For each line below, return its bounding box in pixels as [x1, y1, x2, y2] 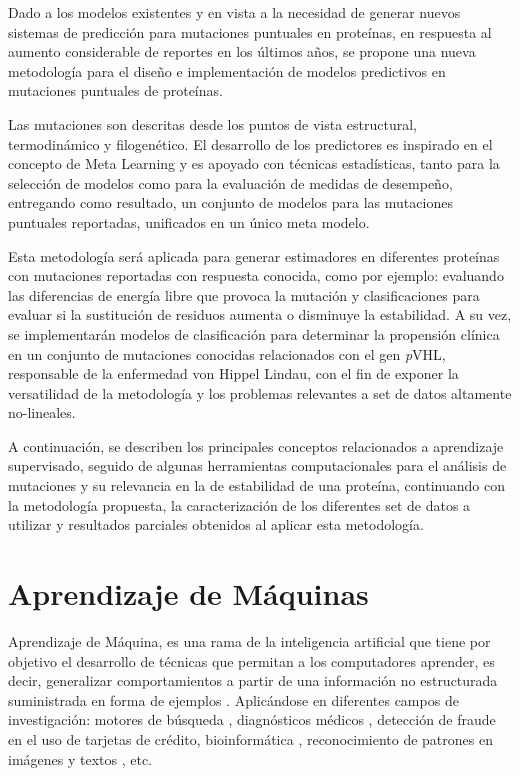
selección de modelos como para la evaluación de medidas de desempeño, [8, 172, 453, 193]
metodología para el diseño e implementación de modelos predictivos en [8, 60, 446, 81]
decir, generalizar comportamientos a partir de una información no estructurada [8, 670, 498, 691]
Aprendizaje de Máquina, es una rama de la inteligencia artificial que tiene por [8, 630, 491, 651]
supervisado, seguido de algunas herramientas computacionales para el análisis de [8, 455, 507, 476]
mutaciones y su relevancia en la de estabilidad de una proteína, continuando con [8, 475, 505, 496]
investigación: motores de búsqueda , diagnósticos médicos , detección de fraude [8, 709, 496, 730]
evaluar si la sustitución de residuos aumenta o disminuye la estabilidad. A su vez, [8, 304, 512, 325]
